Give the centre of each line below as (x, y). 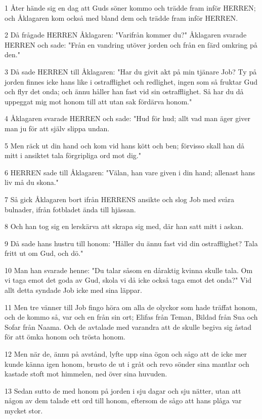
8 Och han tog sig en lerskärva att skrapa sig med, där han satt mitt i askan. (124, 226)
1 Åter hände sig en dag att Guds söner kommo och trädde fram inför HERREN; (130, 8)
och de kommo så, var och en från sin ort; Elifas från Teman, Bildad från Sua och (131, 317)
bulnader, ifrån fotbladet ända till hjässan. (70, 209)
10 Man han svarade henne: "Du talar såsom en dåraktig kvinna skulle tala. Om (129, 270)
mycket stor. (24, 410)
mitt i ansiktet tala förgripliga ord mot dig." (73, 155)
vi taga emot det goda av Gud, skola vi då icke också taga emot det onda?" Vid (128, 280)
